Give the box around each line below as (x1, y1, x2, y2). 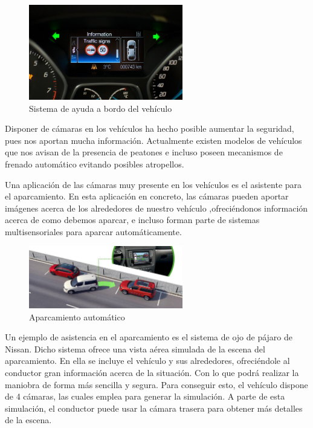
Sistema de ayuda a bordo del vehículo (29, 102, 172, 114)
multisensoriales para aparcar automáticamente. (5, 225, 182, 238)
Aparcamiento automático (29, 310, 125, 323)
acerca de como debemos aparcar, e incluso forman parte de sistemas (5, 213, 260, 226)
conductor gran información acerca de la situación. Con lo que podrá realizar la (5, 366, 299, 379)
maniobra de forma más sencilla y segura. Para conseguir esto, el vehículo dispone (5, 378, 308, 391)
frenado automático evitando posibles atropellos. (5, 157, 184, 170)
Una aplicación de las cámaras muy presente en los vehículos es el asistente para (5, 178, 302, 190)
